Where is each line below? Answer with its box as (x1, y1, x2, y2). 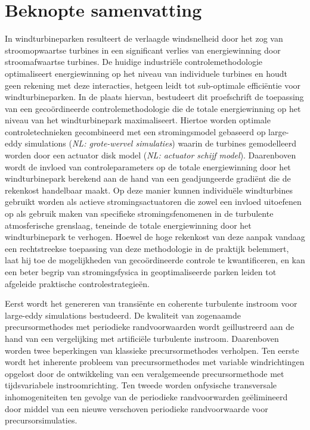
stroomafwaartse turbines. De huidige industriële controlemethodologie (5, 55, 262, 68)
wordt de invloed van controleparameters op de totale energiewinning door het (5, 160, 291, 173)
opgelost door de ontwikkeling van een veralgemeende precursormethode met (5, 367, 284, 379)
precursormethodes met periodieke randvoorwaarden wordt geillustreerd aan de (5, 320, 294, 333)
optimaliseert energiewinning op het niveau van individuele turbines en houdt (5, 67, 287, 79)
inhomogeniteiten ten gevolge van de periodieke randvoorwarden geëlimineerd (5, 390, 288, 403)
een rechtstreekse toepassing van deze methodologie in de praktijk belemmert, (5, 242, 289, 254)
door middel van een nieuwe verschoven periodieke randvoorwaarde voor (5, 402, 268, 415)
